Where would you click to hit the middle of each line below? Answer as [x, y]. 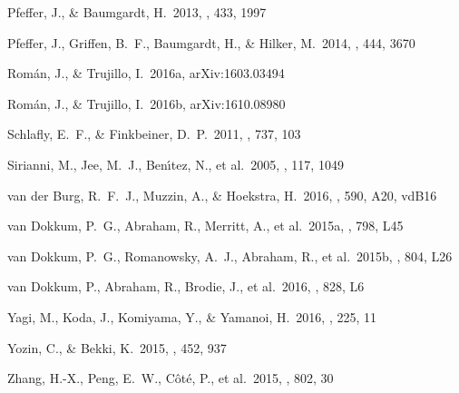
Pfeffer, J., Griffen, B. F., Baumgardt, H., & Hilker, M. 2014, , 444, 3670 [211, 42]
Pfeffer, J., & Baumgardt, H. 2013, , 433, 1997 [137, 12]
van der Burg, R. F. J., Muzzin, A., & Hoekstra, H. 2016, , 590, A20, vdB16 [222, 195]
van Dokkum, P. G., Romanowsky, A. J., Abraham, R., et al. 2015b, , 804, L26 [230, 255]
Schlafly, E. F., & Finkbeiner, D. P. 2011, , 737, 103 [154, 134]
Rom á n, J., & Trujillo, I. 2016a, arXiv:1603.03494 [146, 73]
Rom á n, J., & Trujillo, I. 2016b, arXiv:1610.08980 [146, 103]
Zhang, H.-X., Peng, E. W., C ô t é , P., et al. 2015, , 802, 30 [171, 378]
